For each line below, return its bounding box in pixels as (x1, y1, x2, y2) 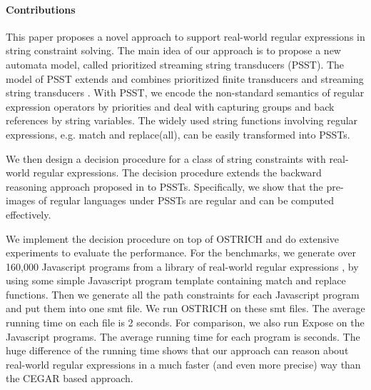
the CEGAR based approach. (6, 371, 133, 386)
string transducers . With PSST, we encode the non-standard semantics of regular (6, 85, 365, 100)
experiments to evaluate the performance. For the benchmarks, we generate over (6, 245, 356, 260)
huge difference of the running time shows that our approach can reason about (6, 343, 349, 358)
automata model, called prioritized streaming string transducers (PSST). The (6, 56, 345, 71)
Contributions (6, 1, 76, 16)
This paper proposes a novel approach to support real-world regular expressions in (6, 29, 365, 44)
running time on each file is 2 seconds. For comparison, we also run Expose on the (6, 315, 365, 330)
